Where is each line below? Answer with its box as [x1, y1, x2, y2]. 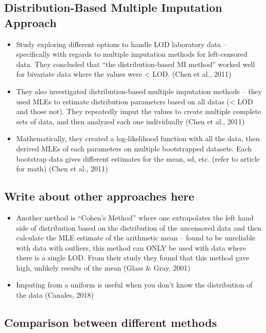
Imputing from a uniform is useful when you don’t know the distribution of [16, 279, 253, 290]
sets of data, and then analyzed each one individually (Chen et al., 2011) [16, 116, 245, 126]
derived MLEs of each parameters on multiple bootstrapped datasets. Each [16, 143, 252, 153]
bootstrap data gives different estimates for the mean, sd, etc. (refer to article [16, 153, 260, 164]
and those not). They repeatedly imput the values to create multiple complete [16, 106, 261, 117]
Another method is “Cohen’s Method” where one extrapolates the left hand [16, 212, 254, 223]
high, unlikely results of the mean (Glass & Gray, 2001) [16, 262, 191, 273]
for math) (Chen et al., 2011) [16, 163, 108, 174]
